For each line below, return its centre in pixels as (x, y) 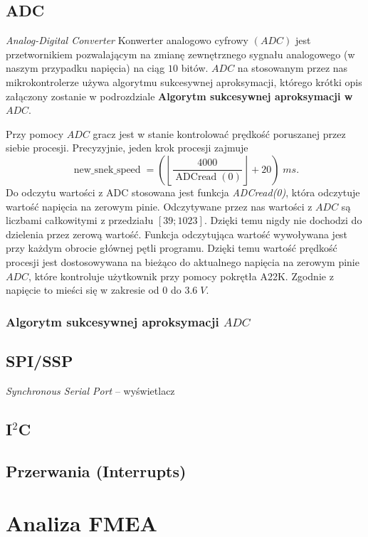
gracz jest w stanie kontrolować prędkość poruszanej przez (219, 133)
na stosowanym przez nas (293, 68)
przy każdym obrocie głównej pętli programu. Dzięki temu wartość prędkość (172, 248)
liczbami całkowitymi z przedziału (80, 220)
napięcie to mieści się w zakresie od (83, 290)
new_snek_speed (107, 170)
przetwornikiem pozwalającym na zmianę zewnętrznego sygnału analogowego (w (180, 54)
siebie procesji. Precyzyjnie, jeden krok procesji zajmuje (127, 148)
